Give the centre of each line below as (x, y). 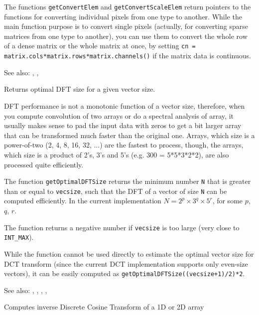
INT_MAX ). (19, 237)
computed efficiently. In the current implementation (83, 201)
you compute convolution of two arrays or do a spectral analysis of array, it (119, 115)
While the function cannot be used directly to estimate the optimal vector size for (129, 253)
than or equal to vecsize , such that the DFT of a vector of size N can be (116, 191)
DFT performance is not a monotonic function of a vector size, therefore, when (125, 105)
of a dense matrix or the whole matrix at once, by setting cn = (100, 46)
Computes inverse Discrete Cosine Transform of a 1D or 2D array (104, 307)
